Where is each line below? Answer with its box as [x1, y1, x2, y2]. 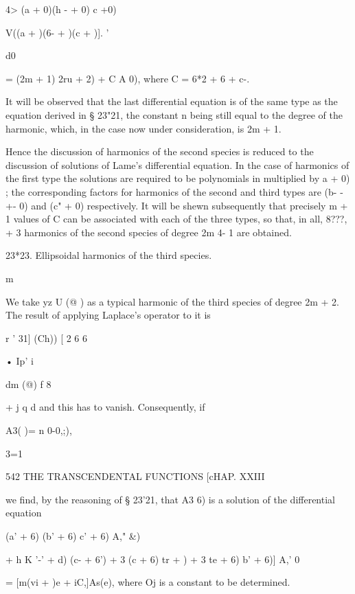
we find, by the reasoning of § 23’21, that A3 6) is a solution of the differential [5, 492, 335, 506]
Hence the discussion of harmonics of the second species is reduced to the [5, 144, 314, 159]
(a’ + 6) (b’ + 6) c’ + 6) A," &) [5, 529, 141, 543]
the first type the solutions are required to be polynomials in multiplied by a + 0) [5, 171, 350, 185]
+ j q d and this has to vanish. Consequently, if [5, 400, 205, 414]
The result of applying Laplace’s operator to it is [5, 308, 211, 322]
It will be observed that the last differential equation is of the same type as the [5, 94, 338, 108]
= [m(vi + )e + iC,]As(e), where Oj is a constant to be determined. [5, 575, 290, 589]
